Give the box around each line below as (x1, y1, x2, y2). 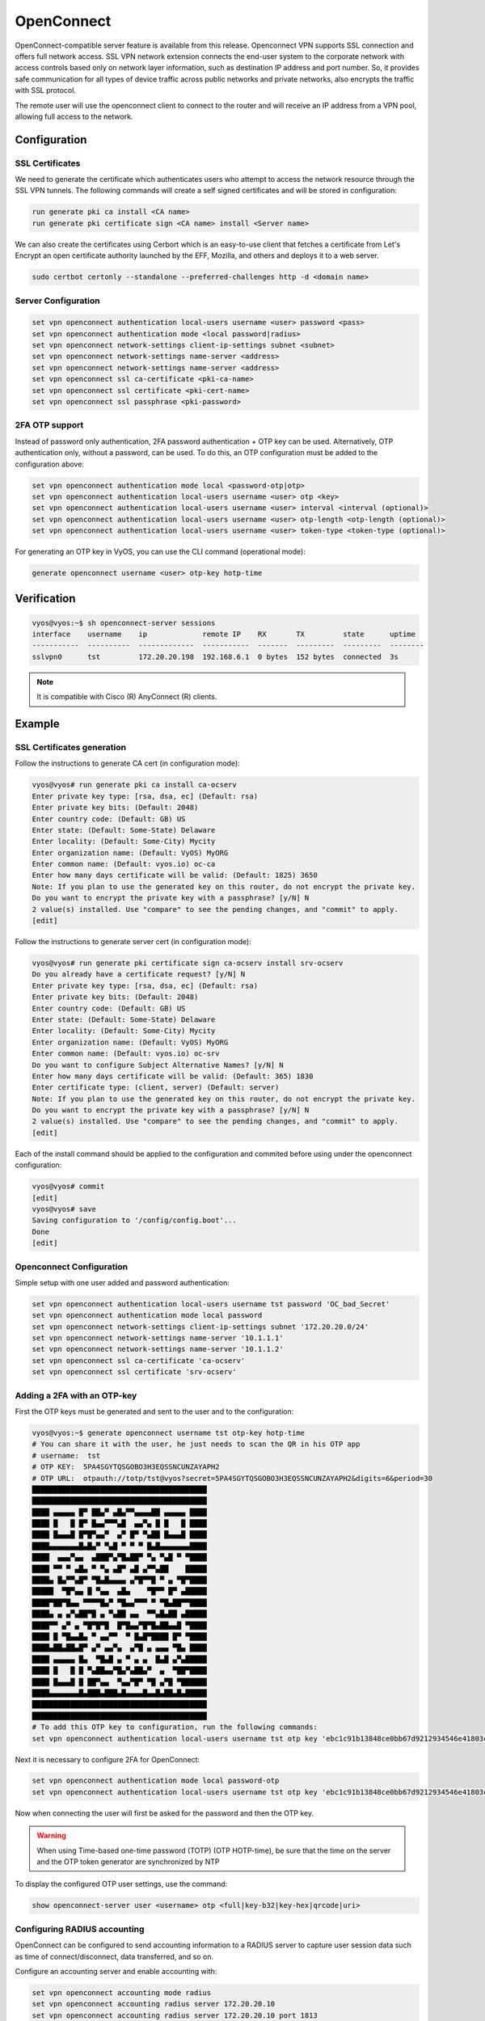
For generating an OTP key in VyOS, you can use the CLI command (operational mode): (15, 546, 306, 557)
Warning (36, 1831, 66, 1841)
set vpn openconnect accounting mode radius (32, 1988, 212, 1997)
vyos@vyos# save (32, 1205, 97, 1214)
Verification (15, 592, 76, 605)
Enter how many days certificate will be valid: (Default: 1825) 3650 (32, 871, 318, 880)
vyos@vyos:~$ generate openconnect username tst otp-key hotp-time (32, 1428, 306, 1437)
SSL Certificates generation (15, 742, 127, 753)
